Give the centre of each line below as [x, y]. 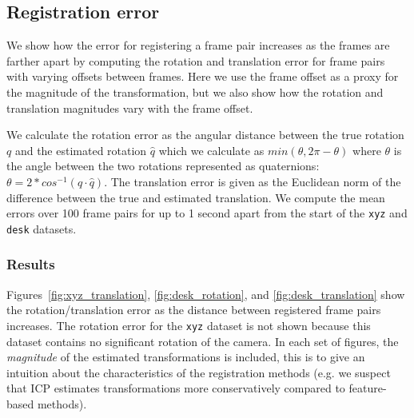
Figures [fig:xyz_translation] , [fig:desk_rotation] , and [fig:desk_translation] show [206, 294]
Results [31, 264]
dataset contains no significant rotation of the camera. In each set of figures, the [203, 341]
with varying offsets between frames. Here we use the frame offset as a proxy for [203, 76]
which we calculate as [211, 150]
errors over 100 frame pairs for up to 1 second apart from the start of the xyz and [207, 213]
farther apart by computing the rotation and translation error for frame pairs [196, 60]
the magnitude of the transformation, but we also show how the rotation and [195, 92]
